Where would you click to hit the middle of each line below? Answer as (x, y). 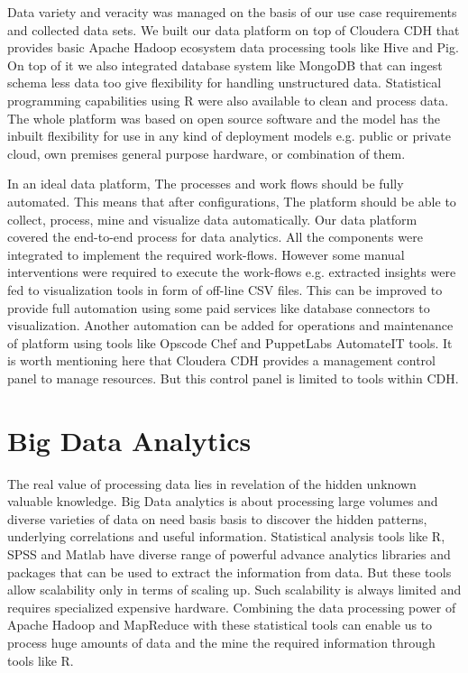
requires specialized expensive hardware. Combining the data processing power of (232, 607)
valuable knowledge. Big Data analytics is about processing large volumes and (223, 501)
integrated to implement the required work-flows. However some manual (206, 254)
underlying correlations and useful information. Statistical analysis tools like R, (226, 536)
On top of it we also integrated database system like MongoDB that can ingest (225, 65)
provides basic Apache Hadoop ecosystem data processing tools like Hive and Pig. (233, 47)
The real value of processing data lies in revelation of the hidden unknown (212, 483)
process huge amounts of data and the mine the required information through (221, 642)
